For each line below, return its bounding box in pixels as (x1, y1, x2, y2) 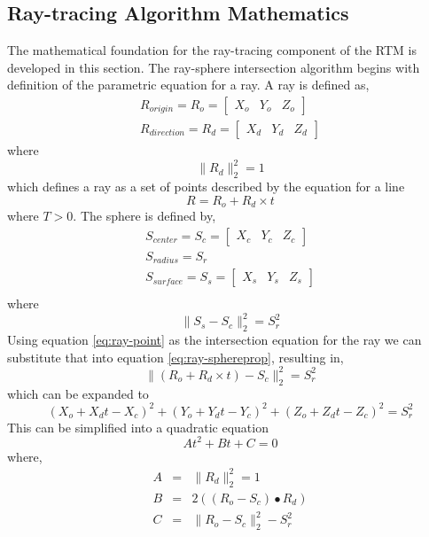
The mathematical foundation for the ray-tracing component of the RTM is (7, 41, 417, 59)
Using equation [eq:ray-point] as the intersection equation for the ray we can (7, 331, 422, 349)
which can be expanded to (7, 384, 149, 402)
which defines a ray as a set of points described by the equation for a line (7, 176, 405, 195)
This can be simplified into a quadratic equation (7, 417, 269, 436)
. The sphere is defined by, (73, 206, 216, 224)
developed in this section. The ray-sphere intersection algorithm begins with (7, 58, 420, 76)
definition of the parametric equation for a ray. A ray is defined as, (7, 75, 370, 94)
